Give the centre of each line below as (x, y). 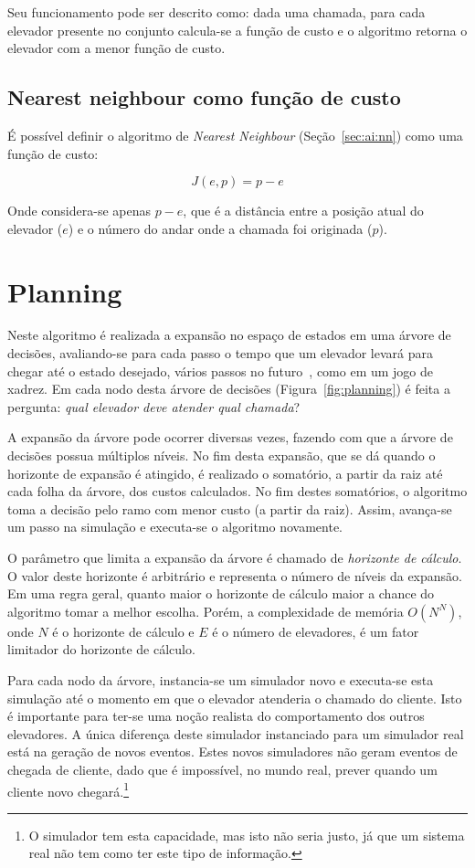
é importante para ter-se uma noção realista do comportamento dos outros (216, 716)
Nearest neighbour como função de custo (204, 97)
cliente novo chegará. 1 (69, 789)
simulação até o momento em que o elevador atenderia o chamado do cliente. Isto (235, 698)
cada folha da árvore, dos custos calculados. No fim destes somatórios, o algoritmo (237, 491)
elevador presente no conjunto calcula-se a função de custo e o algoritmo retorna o (237, 30)
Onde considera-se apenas (79, 211)
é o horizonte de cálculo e (123, 631)
